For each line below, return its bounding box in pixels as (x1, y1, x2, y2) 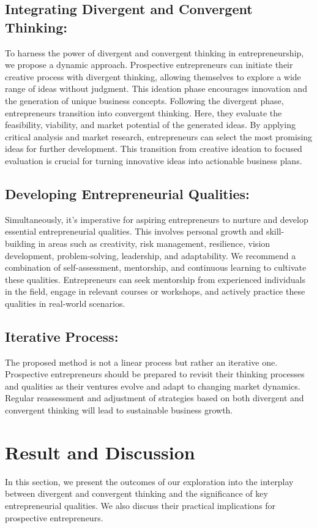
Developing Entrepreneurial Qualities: (5, 184, 250, 203)
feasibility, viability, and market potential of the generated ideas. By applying (5, 118, 296, 131)
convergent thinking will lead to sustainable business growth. (5, 404, 233, 417)
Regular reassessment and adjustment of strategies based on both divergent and (5, 391, 304, 404)
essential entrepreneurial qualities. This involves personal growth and (5, 225, 264, 238)
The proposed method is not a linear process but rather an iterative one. (5, 355, 278, 368)
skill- (266, 225, 285, 238)
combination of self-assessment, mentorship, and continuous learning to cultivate (5, 261, 307, 274)
